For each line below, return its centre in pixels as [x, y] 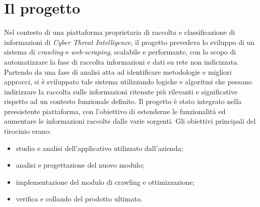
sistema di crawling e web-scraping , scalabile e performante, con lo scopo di [120, 52]
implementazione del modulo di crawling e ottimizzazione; [105, 182]
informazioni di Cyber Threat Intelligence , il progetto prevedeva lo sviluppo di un [129, 42]
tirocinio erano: [28, 131]
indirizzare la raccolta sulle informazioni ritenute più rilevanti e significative [121, 91]
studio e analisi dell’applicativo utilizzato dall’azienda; [100, 148]
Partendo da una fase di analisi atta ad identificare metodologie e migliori [118, 71]
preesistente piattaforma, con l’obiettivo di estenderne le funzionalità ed [115, 111]
